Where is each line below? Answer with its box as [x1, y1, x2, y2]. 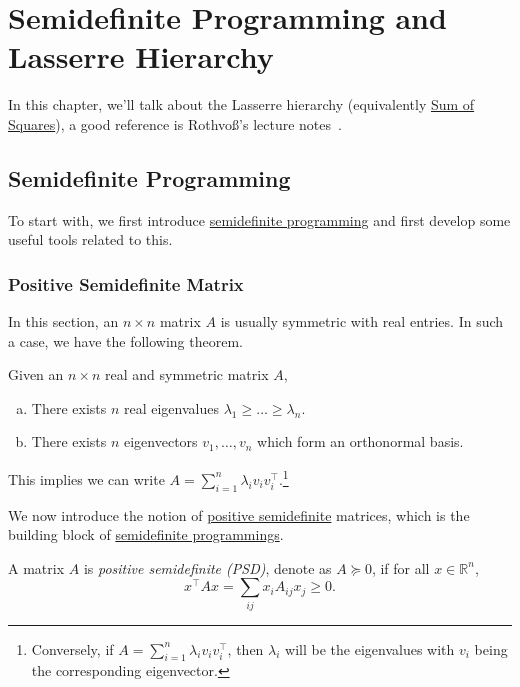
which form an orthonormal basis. [257, 431, 464, 452]
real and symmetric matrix [105, 364, 269, 385]
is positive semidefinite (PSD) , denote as [83, 557, 332, 578]
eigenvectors [123, 431, 198, 452]
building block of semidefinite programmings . [8, 524, 284, 545]
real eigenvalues [123, 397, 219, 418]
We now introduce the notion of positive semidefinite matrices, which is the [8, 504, 470, 525]
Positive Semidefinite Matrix [8, 271, 244, 296]
